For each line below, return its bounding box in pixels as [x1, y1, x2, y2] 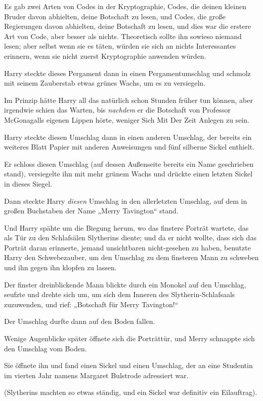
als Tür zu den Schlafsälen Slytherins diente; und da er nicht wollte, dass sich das [4, 232, 256, 243]
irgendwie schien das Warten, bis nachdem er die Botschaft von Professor [4, 104, 231, 115]
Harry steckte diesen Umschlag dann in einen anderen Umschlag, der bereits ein [4, 131, 252, 142]
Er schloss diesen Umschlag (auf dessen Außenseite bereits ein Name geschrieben [4, 158, 254, 169]
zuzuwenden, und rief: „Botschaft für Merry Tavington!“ [4, 299, 179, 309]
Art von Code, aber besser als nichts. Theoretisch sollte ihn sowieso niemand [4, 30, 242, 41]
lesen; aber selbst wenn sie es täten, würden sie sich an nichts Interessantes [4, 41, 236, 51]
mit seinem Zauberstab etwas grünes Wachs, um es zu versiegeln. [4, 78, 206, 88]
